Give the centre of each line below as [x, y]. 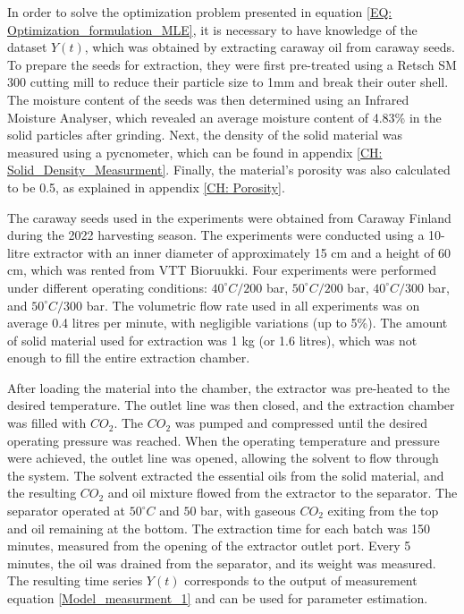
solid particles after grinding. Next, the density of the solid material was [205, 135]
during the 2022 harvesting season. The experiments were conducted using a [216, 235]
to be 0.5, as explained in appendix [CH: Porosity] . [146, 187]
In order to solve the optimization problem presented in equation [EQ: [200, 12]
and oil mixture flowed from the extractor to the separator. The [283, 493]
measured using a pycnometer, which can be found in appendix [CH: [195, 152]
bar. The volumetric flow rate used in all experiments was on [253, 305]
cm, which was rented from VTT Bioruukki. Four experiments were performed [222, 270]
